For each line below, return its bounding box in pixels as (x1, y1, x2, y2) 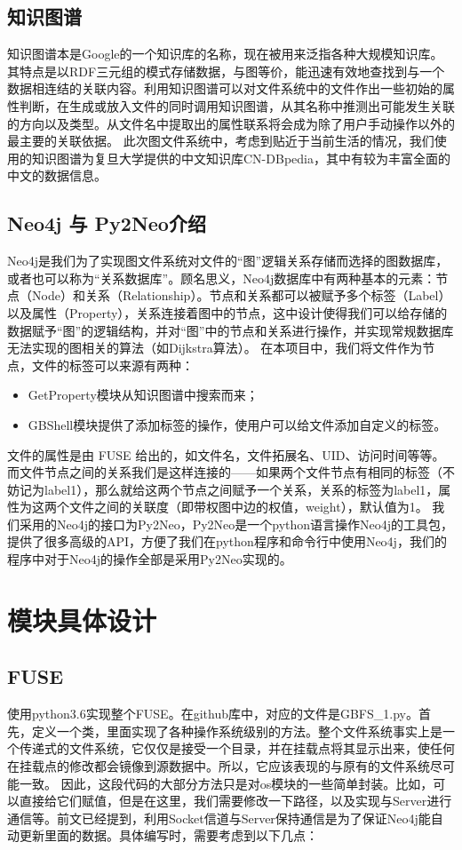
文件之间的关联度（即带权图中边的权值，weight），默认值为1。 (68, 497, 428, 516)
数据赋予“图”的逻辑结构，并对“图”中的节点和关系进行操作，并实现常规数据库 (7, 321, 454, 339)
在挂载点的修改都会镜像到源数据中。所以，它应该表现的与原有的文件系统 (7, 757, 430, 775)
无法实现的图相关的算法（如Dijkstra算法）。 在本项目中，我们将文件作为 (7, 338, 423, 357)
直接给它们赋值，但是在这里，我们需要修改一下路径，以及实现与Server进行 (19, 791, 452, 810)
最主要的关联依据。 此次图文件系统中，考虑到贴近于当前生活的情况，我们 (7, 131, 434, 150)
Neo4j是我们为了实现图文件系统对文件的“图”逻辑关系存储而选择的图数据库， (7, 251, 449, 270)
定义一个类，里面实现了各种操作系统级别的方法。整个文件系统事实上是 (31, 721, 442, 740)
